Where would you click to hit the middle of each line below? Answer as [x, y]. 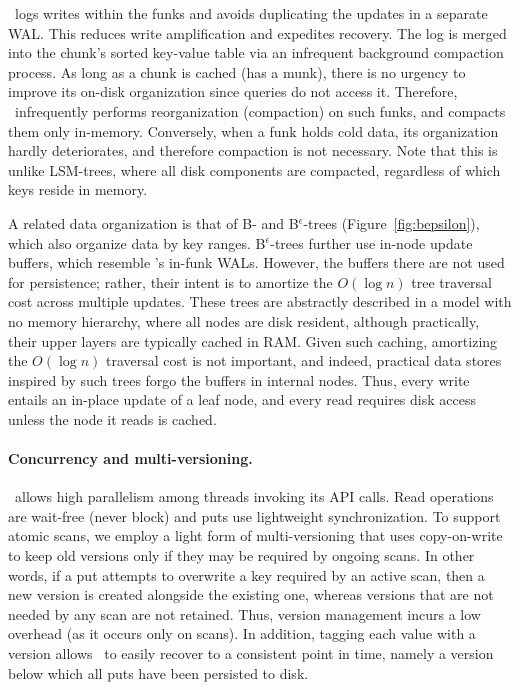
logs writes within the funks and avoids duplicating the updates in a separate [251, 13]
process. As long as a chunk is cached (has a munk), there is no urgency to [237, 71]
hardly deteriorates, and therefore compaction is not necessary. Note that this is [253, 150]
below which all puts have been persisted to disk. [158, 672]
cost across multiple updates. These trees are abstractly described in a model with [260, 301]
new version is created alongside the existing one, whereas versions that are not [251, 594]
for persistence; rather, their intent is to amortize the [170, 281]
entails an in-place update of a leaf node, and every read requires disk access [242, 399]
